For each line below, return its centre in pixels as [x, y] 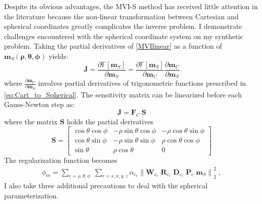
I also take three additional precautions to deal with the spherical [106, 185]
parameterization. [31, 195]
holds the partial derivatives [110, 121]
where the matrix [31, 121]
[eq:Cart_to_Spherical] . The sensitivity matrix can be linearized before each [123, 94]
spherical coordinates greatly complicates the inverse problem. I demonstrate [123, 26]
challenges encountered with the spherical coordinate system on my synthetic [124, 36]
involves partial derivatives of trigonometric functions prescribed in [142, 83]
